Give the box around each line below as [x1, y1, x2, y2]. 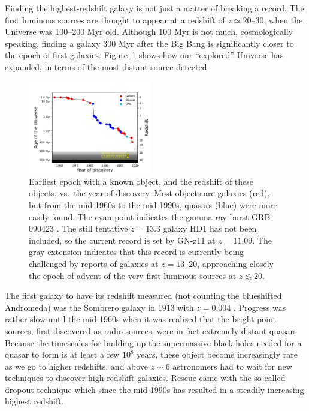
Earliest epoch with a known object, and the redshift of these [29, 175, 254, 187]
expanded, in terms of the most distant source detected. [5, 60, 210, 73]
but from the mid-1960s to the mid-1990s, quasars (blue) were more [29, 198, 277, 211]
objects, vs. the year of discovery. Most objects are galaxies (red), [29, 187, 270, 199]
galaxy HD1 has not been [163, 222, 257, 235]
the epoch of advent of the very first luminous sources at [29, 269, 237, 281]
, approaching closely [197, 257, 274, 269]
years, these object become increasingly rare [137, 348, 298, 361]
